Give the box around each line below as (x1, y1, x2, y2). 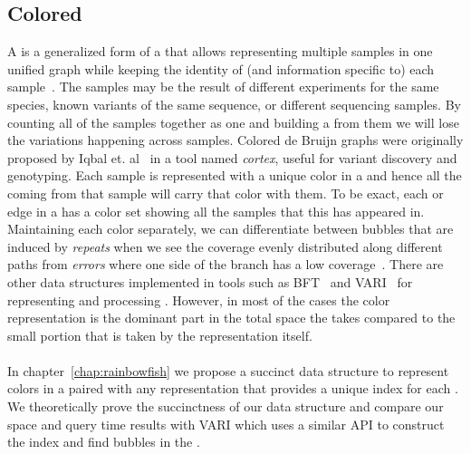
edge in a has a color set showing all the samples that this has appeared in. (7, 201, 425, 220)
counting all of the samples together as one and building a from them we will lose (7, 112, 459, 131)
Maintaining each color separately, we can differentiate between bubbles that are (7, 219, 454, 238)
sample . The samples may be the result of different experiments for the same (7, 77, 439, 96)
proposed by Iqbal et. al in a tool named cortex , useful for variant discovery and (7, 148, 457, 167)
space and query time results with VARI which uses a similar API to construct (7, 414, 445, 433)
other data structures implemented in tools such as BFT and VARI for (7, 272, 413, 291)
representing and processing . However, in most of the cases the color (7, 290, 390, 309)
